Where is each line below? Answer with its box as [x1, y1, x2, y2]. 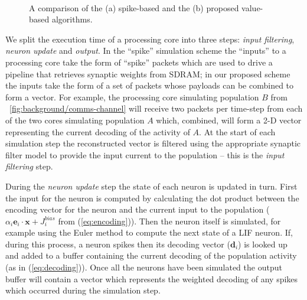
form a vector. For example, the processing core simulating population [5, 90, 259, 103]
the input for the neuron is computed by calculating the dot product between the [5, 191, 299, 204]
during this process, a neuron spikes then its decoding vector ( [5, 237, 230, 250]
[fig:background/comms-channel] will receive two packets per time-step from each [9, 102, 303, 115]
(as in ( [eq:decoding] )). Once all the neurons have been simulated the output [5, 261, 282, 273]
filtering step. [5, 160, 53, 172]
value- [241, 1, 263, 14]
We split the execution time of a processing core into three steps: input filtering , [5, 32, 295, 45]
